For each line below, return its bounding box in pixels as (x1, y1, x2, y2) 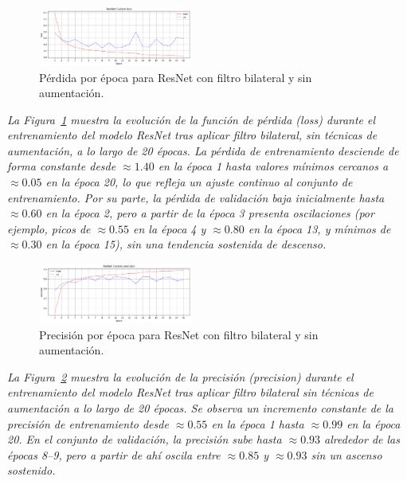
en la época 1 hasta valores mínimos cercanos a (158, 158, 389, 174)
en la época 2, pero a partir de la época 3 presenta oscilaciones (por (45, 205, 374, 221)
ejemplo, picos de (7, 220, 91, 237)
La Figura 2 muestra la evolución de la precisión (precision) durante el (7, 368, 354, 385)
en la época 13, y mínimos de (248, 220, 391, 237)
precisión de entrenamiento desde (7, 415, 169, 432)
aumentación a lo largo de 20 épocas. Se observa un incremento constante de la (7, 399, 394, 416)
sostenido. (7, 462, 56, 479)
